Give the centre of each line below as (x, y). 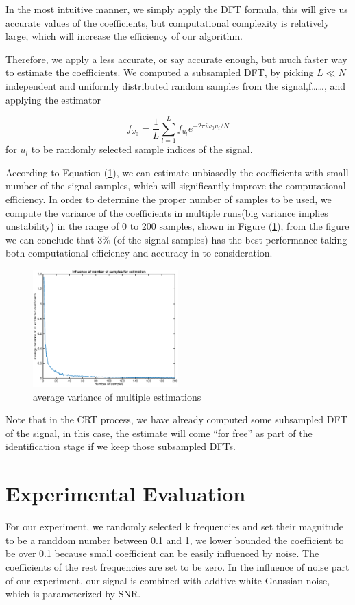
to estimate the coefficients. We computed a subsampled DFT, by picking (160, 72)
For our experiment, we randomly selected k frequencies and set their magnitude (174, 526)
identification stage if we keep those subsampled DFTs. (121, 446)
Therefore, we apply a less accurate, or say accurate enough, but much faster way (176, 59)
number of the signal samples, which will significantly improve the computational (176, 186)
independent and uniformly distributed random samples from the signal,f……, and (176, 85)
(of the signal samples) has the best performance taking (230, 239)
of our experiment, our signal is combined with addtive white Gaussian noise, (168, 580)
